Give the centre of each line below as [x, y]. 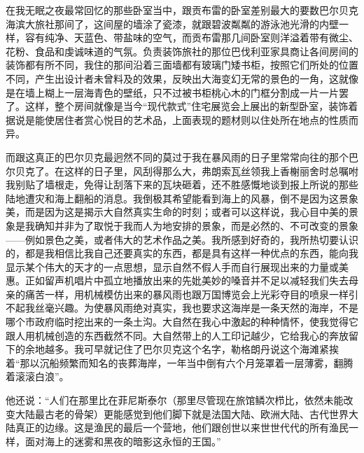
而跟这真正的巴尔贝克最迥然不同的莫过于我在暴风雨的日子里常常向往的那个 [177, 156]
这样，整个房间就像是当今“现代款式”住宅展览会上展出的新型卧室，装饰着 [191, 106]
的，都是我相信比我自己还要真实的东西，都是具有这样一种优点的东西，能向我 [182, 253]
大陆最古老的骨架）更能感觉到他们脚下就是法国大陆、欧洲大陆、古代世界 [182, 413]
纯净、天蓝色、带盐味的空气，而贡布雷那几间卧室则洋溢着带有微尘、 [201, 37]
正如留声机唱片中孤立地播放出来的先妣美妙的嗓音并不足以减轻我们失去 [187, 280]
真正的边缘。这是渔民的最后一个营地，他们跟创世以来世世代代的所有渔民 [182, 427]
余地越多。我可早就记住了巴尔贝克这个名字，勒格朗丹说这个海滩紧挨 [182, 349]
